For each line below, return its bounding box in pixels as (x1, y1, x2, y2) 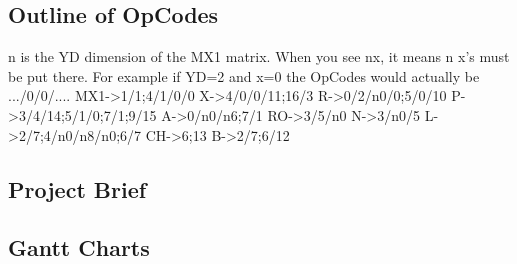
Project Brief (8, 173, 147, 204)
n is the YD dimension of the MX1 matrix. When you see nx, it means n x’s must (8, 46, 510, 67)
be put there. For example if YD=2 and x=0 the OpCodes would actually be (8, 65, 480, 86)
